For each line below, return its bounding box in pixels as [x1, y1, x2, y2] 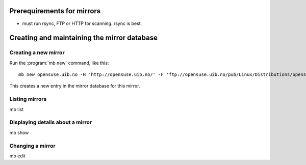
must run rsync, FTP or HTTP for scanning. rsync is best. [22, 20, 142, 26]
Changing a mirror [9, 142, 56, 149]
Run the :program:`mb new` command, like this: [9, 60, 109, 66]
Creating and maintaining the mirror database [9, 34, 158, 42]
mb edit [9, 153, 25, 159]
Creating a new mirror [9, 49, 65, 56]
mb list [9, 106, 24, 112]
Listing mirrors [9, 96, 47, 103]
